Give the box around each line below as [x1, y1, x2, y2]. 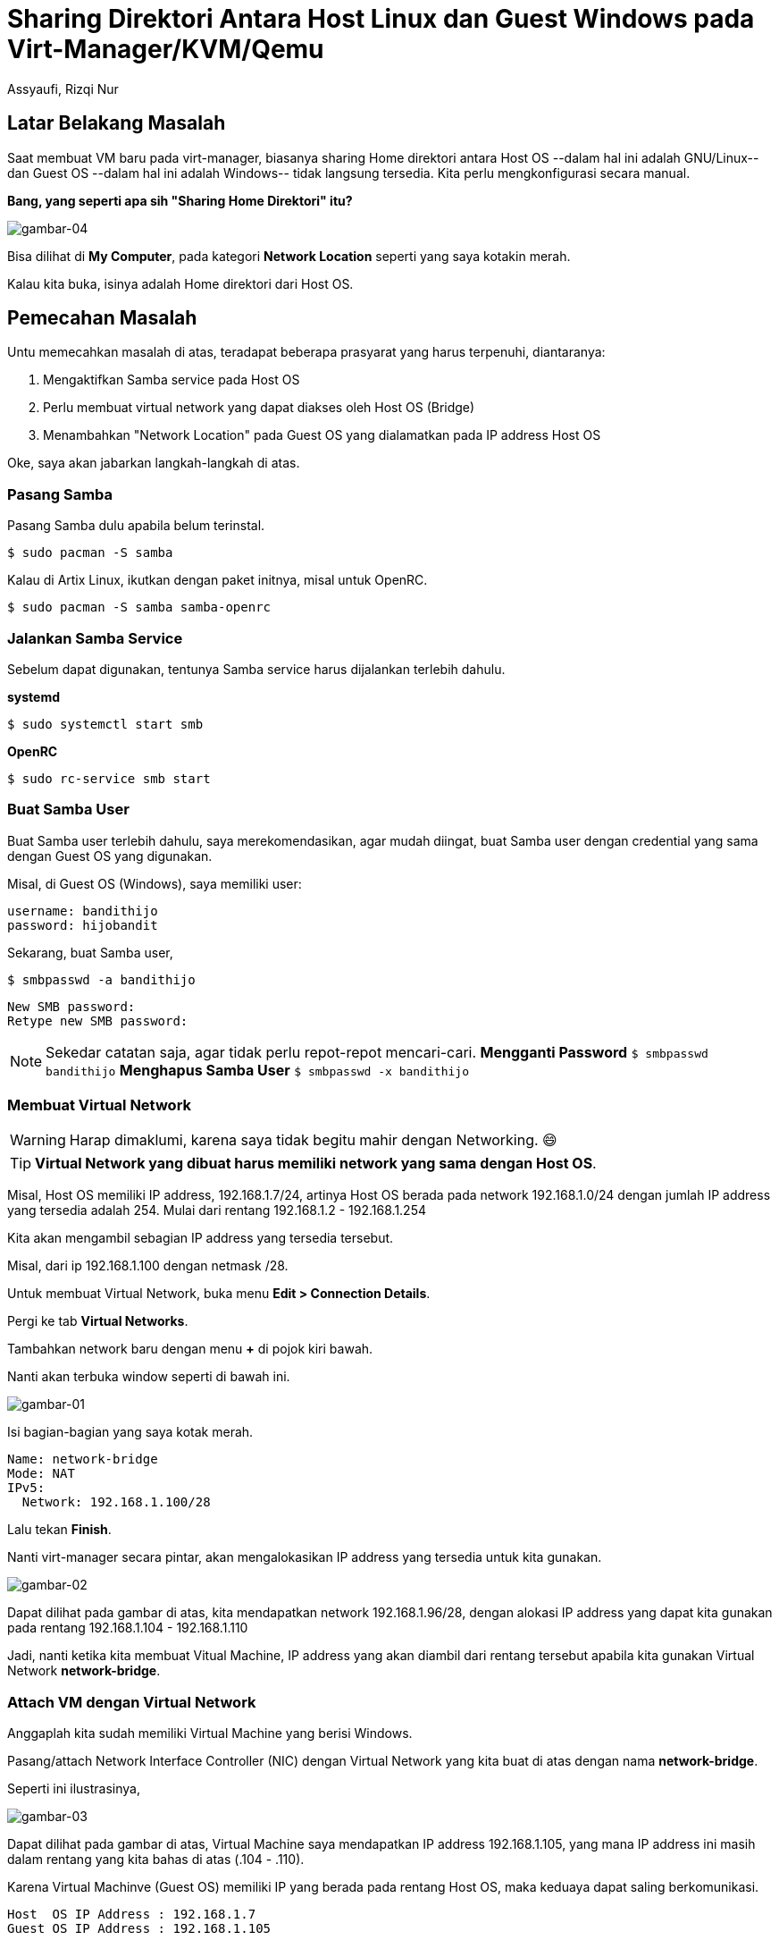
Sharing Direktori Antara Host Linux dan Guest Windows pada [7, 4, 755, 34]
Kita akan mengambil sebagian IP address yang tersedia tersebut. [7, 1230, 394, 1246]
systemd [7, 688, 61, 704]
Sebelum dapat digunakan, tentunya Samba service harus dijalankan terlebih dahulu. [7, 661, 506, 677]
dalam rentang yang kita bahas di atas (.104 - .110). [7, 1851, 305, 1868]
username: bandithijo [7, 903, 158, 918]
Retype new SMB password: [7, 1013, 188, 1028]
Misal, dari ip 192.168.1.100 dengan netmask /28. [7, 1258, 289, 1274]
